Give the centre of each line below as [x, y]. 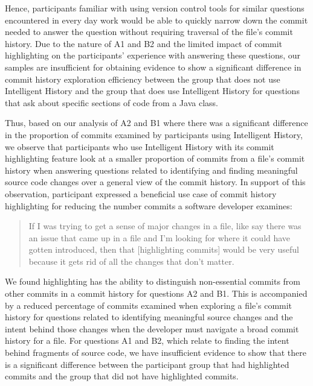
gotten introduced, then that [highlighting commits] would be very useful [164, 249]
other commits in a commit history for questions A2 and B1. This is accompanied [156, 293]
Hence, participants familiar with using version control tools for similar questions [155, 8]
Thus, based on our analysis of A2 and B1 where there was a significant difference [156, 123]
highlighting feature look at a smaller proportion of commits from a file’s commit [155, 158]
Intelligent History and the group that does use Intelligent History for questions [152, 91]
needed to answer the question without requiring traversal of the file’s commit [149, 32]
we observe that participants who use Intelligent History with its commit [140, 146]
